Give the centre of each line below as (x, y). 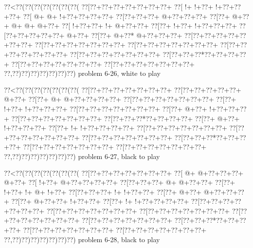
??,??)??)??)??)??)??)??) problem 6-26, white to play (82, 73)
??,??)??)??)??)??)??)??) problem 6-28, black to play (82, 239)
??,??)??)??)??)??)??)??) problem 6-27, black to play (82, 156)
